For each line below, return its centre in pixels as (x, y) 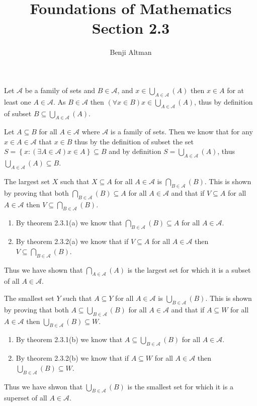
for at (236, 90)
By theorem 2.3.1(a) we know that (69, 223)
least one (18, 101)
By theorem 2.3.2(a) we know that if (72, 241)
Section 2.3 (131, 28)
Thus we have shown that (44, 269)
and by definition (135, 151)
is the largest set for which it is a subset (189, 269)
